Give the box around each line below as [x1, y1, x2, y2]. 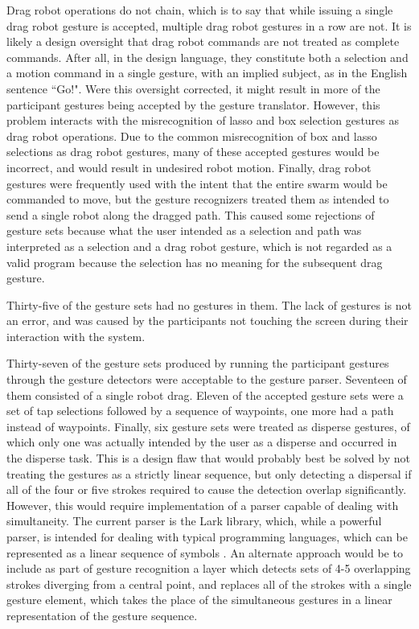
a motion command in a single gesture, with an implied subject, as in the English [6, 64, 408, 81]
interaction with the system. [6, 327, 146, 344]
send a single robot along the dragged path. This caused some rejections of [6, 206, 375, 223]
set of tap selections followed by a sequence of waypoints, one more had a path [6, 402, 394, 419]
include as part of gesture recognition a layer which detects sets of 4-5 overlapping [6, 560, 411, 577]
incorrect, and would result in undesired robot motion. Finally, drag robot [6, 158, 372, 175]
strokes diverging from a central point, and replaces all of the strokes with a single [6, 575, 412, 592]
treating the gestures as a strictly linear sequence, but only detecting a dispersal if [6, 465, 412, 482]
